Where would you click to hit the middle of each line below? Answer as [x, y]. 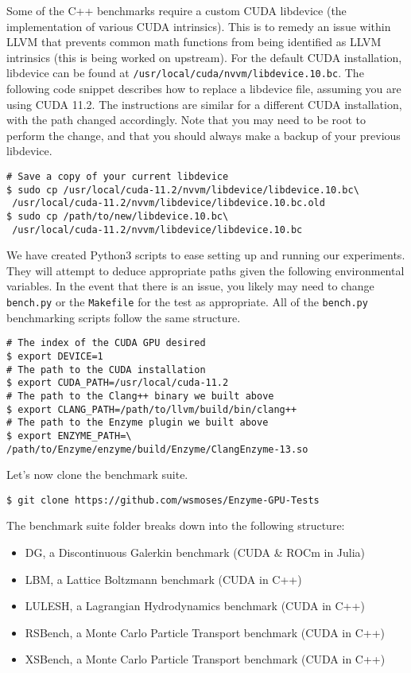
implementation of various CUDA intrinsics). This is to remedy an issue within [199, 26]
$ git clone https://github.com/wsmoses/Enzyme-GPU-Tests [163, 500]
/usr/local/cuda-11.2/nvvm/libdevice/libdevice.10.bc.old [169, 203]
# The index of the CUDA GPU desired [106, 343]
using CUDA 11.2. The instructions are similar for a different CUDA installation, [204, 104]
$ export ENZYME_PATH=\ [69, 436]
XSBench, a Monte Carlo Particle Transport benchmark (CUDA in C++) [205, 659]
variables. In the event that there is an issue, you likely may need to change [190, 286]
